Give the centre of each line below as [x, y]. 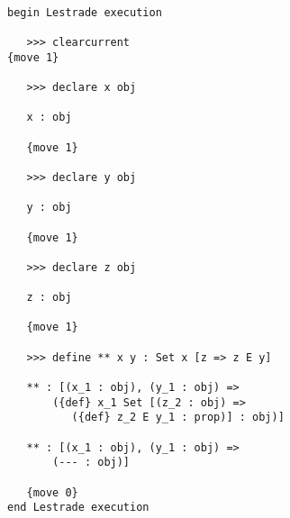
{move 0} [52, 492]
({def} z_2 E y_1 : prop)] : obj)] [178, 418]
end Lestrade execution [78, 508]
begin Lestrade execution [85, 12]
